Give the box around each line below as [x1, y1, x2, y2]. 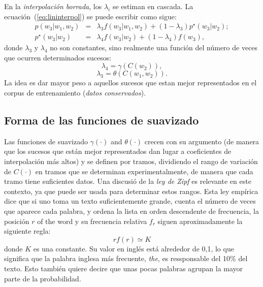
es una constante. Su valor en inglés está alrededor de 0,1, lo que [33, 243, 234, 253]
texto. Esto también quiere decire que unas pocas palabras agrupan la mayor [4, 263, 243, 273]
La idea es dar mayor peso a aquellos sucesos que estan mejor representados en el [4, 77, 257, 88]
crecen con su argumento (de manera [144, 136, 259, 146]
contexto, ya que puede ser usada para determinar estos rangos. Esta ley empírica [4, 185, 258, 196]
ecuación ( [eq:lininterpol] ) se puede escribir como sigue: [4, 11, 177, 21]
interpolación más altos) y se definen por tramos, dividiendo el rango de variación [4, 156, 258, 167]
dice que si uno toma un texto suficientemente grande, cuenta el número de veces [4, 196, 256, 206]
